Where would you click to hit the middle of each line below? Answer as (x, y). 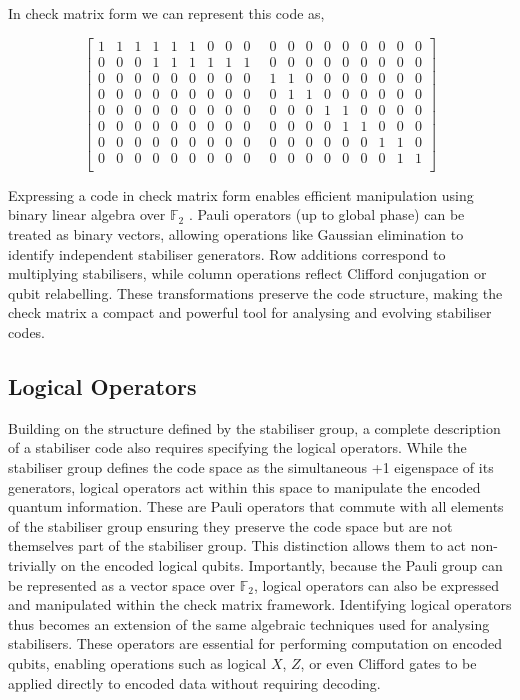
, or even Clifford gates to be (388, 662)
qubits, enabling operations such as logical (137, 662)
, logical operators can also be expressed (376, 584)
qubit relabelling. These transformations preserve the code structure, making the (255, 292)
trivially (32, 564)
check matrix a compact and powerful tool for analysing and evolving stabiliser (250, 312)
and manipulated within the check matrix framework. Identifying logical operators (260, 604)
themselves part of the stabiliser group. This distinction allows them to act (237, 545)
